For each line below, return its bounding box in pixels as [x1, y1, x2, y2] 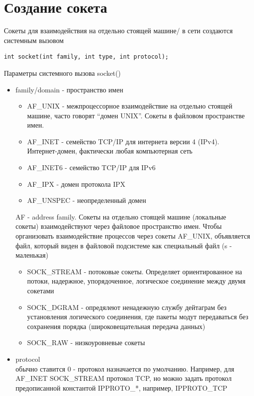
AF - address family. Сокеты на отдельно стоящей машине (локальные [15, 211, 227, 221]
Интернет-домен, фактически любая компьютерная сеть [27, 146, 193, 156]
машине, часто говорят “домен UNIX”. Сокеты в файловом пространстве [27, 110, 245, 120]
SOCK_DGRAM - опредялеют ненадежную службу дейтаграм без [27, 302, 227, 312]
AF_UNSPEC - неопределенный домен [27, 195, 146, 205]
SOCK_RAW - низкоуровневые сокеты [27, 337, 145, 348]
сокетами [27, 286, 54, 295]
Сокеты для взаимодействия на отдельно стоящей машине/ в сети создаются [4, 25, 233, 36]
